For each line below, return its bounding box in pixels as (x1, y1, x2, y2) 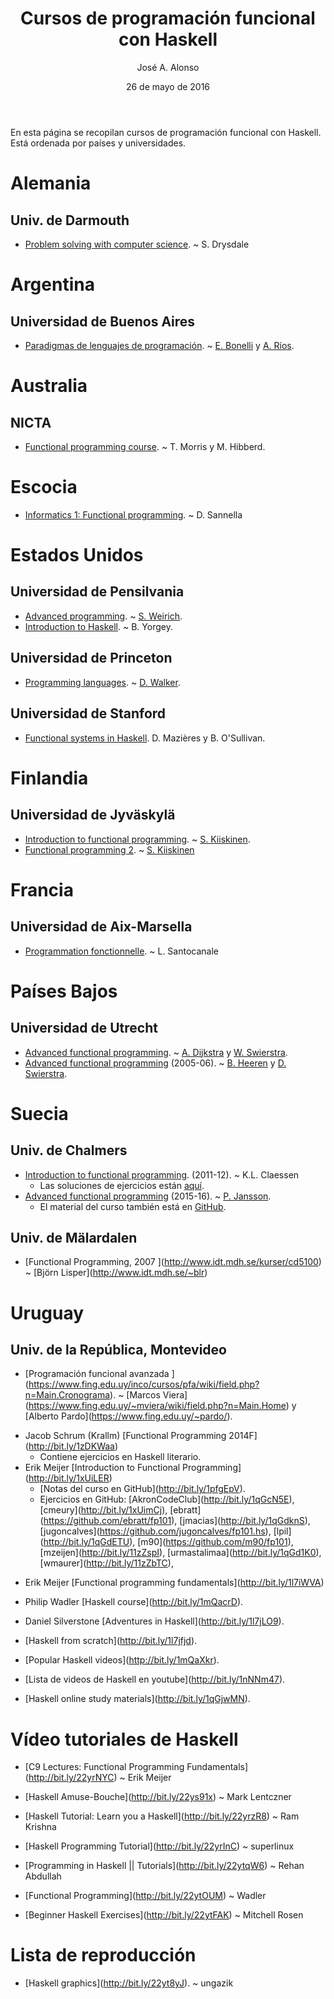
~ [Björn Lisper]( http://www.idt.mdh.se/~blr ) (24, 1267, 208, 1279)
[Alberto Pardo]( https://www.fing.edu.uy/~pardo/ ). (24, 1410, 233, 1422)
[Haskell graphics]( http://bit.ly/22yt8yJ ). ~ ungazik (24, 1977, 234, 1989)
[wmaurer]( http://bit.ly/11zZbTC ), (39, 1557, 174, 1569)
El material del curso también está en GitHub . (39, 1200, 227, 1212)
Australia (10, 375, 88, 397)
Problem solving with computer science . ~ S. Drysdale (24, 238, 250, 250)
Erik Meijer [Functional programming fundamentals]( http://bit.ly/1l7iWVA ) (24, 1577, 325, 1589)
